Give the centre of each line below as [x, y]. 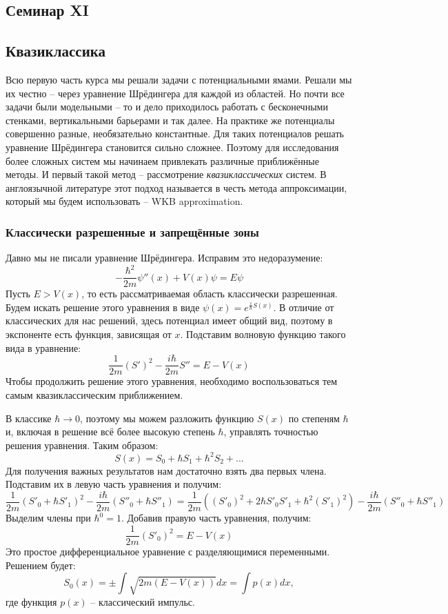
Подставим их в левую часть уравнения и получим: [114, 484]
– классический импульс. [143, 601]
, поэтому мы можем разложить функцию [167, 418]
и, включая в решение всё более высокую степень [110, 432]
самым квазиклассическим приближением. [94, 394]
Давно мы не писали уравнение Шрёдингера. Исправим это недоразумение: [164, 258]
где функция [31, 601]
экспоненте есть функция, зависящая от [89, 334]
